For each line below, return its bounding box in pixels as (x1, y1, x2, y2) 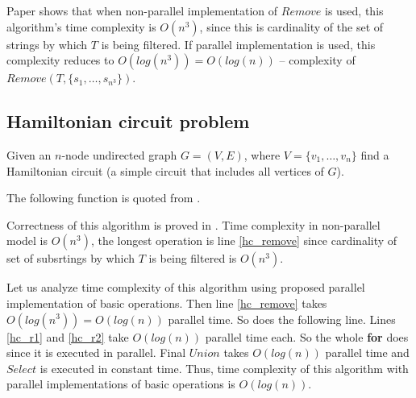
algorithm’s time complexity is (6, 18, 156, 35)
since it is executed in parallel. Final (6, 344, 186, 361)
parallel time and (325, 344, 410, 361)
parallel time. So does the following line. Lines (168, 310, 396, 327)
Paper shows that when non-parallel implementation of (6, 2, 278, 19)
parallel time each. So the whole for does (205, 328, 409, 345)
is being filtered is (148, 250, 237, 267)
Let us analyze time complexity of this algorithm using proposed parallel (6, 279, 365, 296)
